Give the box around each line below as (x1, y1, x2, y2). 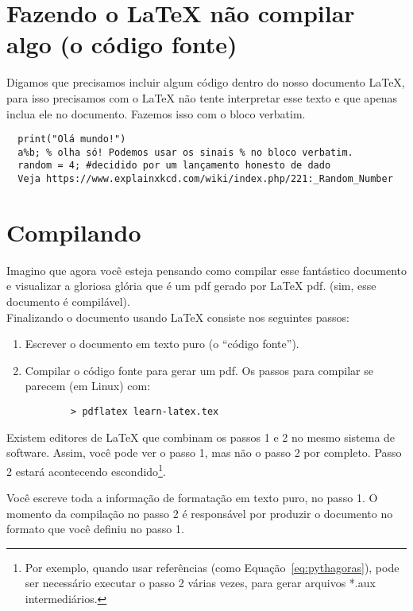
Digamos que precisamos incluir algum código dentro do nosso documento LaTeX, (6, 74, 405, 91)
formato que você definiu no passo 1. (6, 520, 184, 537)
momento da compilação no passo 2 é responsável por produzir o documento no (6, 505, 393, 521)
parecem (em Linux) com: (25, 377, 151, 394)
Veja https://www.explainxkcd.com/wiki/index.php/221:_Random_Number (17, 173, 393, 185)
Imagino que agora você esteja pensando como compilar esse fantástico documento (6, 261, 407, 278)
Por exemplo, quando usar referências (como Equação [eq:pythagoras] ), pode (25, 559, 399, 575)
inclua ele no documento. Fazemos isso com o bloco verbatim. (6, 105, 306, 122)
